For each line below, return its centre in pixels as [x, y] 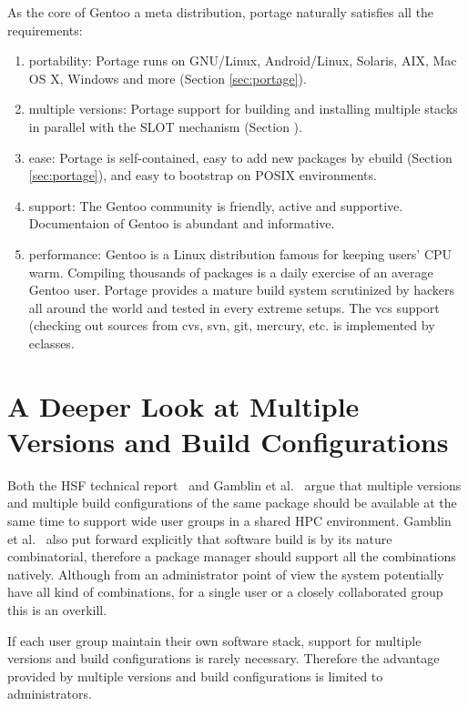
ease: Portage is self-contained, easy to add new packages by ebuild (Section [240, 157]
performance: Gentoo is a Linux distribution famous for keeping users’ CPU [240, 253]
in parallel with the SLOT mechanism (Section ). [165, 126]
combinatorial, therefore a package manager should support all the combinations [232, 556]
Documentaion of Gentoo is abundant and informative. [182, 223]
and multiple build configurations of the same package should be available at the [232, 503]
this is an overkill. [57, 609]
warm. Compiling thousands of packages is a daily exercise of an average [231, 272]
